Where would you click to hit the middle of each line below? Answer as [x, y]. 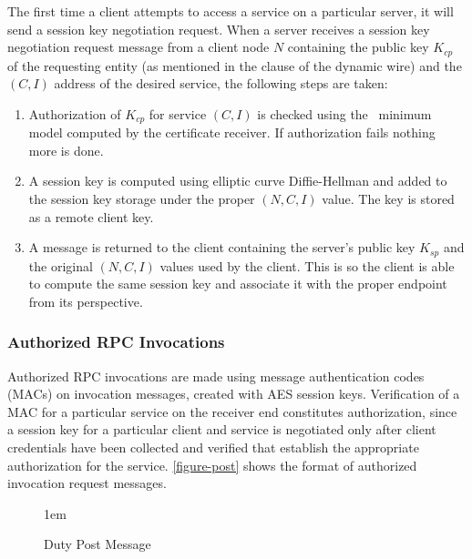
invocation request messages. [87, 483]
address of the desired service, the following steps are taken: [221, 83]
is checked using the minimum [344, 113]
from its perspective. [86, 301]
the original [61, 265]
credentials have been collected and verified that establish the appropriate [213, 447]
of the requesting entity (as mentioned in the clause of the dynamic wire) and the [235, 65]
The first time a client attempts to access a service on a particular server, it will [231, 11]
